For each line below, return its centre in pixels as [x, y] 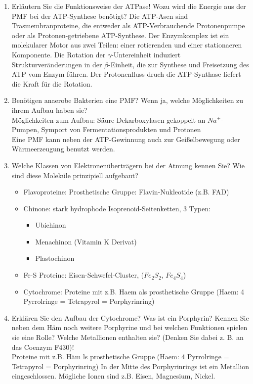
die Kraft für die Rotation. [52, 83]
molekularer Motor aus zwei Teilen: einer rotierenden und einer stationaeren [127, 45]
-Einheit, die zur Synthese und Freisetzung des [179, 64]
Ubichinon [51, 225]
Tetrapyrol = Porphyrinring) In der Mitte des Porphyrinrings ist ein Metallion [130, 366]
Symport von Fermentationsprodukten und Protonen [121, 129]
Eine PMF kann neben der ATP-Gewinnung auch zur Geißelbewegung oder [126, 139]
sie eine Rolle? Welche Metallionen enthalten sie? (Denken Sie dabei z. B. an [127, 337]
